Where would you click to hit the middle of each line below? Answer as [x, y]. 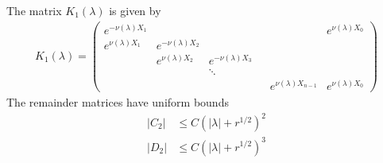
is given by [135, 10]
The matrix [34, 10]
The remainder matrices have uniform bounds [118, 101]
